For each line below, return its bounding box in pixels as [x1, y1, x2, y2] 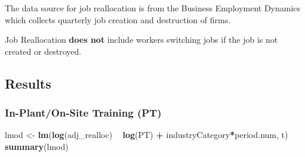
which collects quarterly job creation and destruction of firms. [5, 13, 231, 26]
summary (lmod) [5, 140, 69, 152]
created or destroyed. [5, 45, 82, 57]
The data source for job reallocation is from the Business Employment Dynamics [5, 2, 301, 14]
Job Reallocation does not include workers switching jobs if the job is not [5, 33, 278, 46]
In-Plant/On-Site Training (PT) [5, 105, 162, 120]
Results [5, 74, 51, 92]
